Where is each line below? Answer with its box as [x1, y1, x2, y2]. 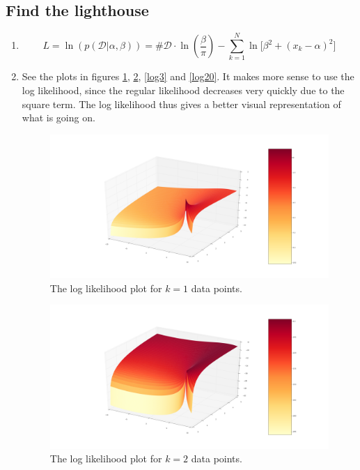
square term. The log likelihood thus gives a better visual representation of [22, 96, 341, 111]
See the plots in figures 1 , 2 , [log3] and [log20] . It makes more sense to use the [22, 69, 354, 84]
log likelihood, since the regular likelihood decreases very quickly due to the [22, 82, 345, 97]
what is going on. [22, 110, 95, 125]
